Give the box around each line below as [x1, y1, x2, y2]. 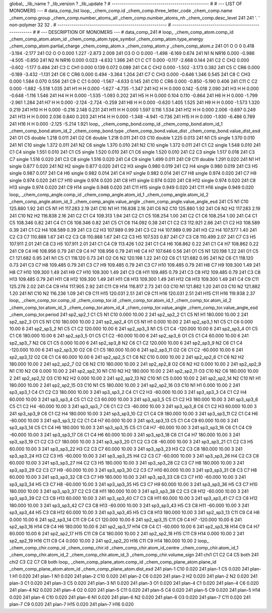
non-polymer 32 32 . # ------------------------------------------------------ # [9, 22, 171, 28]
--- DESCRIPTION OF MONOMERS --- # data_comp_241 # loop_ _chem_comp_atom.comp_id [41, 29, 234, 35]
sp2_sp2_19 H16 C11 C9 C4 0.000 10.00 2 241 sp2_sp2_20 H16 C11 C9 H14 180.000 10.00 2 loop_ [9, 538, 209, 544]
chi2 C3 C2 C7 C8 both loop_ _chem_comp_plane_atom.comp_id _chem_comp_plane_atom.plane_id [9, 558, 217, 565]
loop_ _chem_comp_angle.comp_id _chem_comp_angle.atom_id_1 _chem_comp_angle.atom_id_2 [9, 191, 209, 197]
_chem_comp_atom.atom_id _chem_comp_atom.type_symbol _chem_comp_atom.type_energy [9, 36, 203, 42]
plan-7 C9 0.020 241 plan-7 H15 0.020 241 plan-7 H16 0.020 [9, 601, 134, 607]
